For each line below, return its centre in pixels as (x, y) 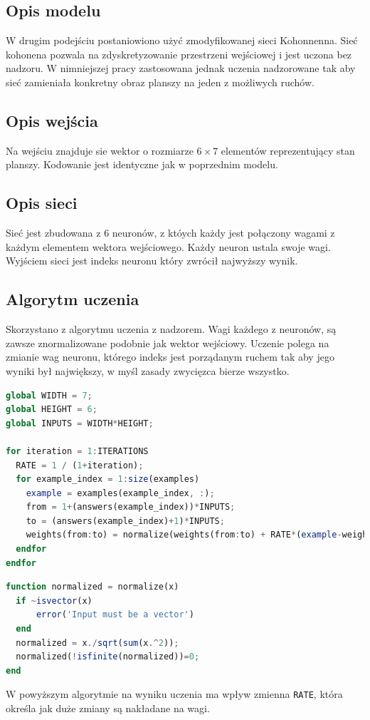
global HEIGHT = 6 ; (52, 410)
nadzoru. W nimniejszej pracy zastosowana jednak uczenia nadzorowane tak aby (181, 68)
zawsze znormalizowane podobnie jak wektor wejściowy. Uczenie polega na (168, 343)
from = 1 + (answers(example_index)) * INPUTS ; (131, 507)
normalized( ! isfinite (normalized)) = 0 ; (108, 657)
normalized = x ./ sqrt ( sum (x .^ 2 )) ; (97, 643)
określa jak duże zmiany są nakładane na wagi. (108, 708)
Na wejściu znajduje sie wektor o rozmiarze (100, 150)
